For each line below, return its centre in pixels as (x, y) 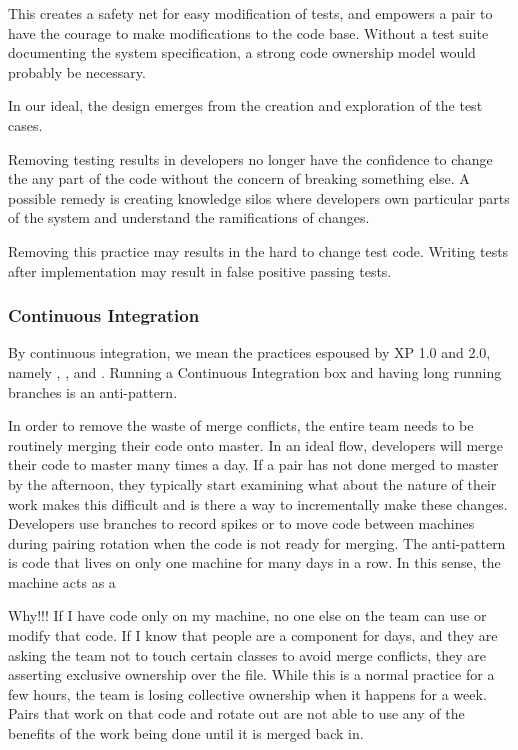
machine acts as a (62, 581)
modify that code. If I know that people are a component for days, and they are (253, 635)
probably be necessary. (77, 71)
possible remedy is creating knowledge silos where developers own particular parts (259, 197)
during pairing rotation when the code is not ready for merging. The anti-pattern (257, 542)
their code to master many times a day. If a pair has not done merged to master (253, 464)
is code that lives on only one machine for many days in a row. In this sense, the (254, 562)
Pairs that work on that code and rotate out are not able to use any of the (236, 713)
